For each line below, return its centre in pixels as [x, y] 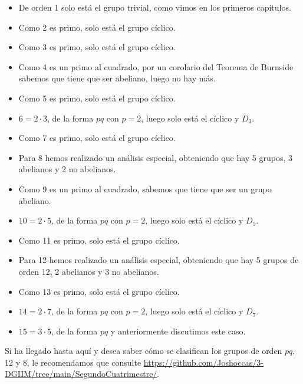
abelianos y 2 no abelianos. [67, 169]
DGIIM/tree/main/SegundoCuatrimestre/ [81, 374]
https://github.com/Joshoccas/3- [203, 362]
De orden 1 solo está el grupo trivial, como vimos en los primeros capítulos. [155, 7]
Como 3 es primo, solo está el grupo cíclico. [97, 47]
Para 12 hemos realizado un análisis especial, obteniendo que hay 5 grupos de [159, 260]
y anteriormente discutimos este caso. [178, 331]
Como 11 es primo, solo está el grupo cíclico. [99, 240]
